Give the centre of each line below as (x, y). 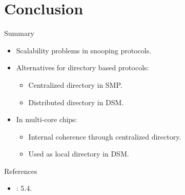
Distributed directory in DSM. (76, 102)
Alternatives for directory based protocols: (83, 67)
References (21, 171)
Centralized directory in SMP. (75, 84)
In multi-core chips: (47, 119)
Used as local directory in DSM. (79, 154)
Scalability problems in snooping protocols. (84, 50)
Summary (19, 33)
